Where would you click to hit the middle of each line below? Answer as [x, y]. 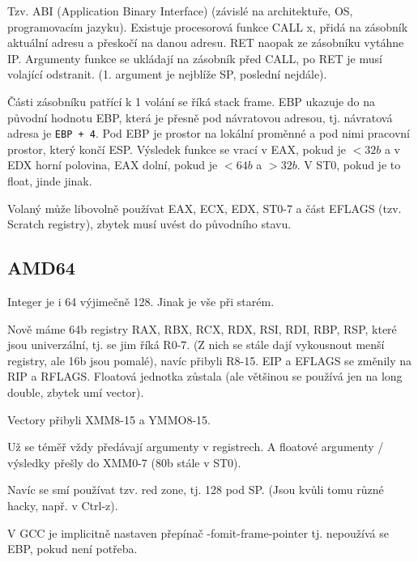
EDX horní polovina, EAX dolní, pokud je [113, 165]
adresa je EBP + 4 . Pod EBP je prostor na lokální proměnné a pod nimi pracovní [209, 133]
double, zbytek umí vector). [76, 392]
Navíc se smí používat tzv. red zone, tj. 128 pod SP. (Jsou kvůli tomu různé [196, 490]
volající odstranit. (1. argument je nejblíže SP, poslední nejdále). [167, 74]
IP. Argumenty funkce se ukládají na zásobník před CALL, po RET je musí [195, 58]
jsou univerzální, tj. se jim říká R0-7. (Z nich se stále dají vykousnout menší [196, 345]
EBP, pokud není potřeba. [73, 549]
